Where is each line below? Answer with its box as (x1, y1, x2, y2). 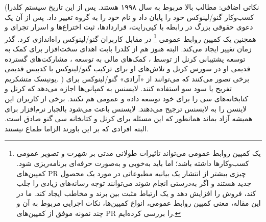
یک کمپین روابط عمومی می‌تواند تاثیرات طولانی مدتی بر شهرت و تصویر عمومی (16, 148, 261, 158)
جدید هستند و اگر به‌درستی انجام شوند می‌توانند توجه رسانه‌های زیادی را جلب (16, 178, 252, 188)
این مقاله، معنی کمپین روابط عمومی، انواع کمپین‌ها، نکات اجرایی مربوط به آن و (16, 198, 261, 208)
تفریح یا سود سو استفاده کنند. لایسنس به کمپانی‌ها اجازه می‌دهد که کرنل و (5, 83, 232, 94)
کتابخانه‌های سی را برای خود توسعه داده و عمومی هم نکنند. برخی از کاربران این (5, 93, 249, 103)
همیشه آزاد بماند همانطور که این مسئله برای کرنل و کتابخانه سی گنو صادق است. (5, 113, 253, 124)
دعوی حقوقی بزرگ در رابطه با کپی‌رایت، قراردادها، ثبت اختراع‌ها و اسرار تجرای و (5, 21, 253, 32)
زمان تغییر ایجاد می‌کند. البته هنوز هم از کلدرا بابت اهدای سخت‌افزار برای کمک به (5, 43, 252, 54)
